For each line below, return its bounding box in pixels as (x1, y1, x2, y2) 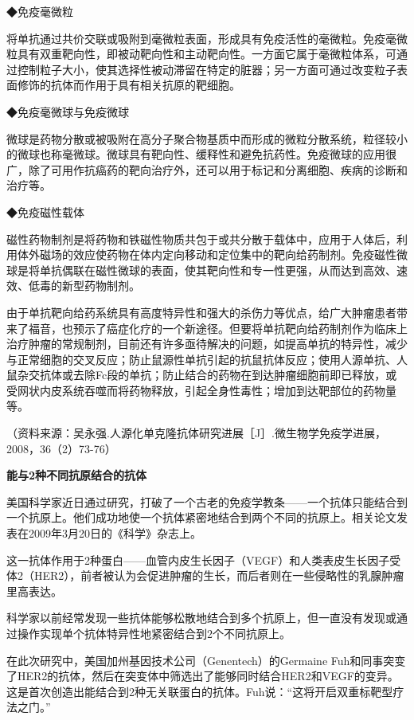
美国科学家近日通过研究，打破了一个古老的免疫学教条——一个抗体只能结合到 (6, 493, 408, 510)
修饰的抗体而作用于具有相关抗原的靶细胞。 (17, 76, 240, 93)
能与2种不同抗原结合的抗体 (6, 467, 147, 483)
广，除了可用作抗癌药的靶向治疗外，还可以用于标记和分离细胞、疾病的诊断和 (6, 161, 408, 178)
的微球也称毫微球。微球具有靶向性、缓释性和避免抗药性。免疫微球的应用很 (6, 146, 396, 162)
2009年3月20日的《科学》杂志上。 (28, 525, 201, 542)
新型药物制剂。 (61, 277, 140, 294)
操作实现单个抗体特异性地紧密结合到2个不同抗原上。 (17, 625, 291, 641)
